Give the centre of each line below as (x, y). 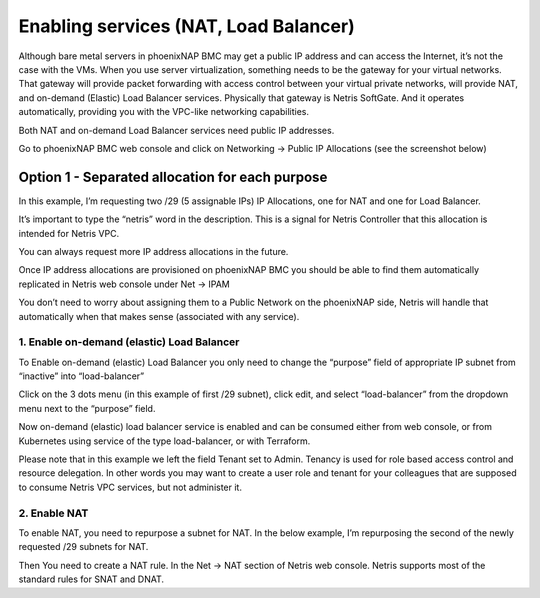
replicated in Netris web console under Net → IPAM (124, 284)
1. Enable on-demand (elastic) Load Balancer (129, 342)
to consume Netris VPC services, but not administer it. (130, 487)
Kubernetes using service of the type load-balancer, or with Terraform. (164, 441)
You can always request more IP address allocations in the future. (153, 251)
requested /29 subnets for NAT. (83, 547)
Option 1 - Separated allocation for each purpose (173, 176)
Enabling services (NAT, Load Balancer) (186, 26)
